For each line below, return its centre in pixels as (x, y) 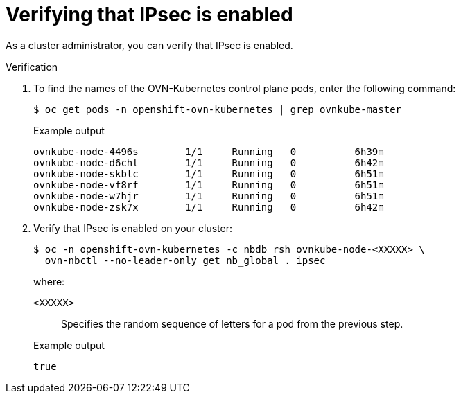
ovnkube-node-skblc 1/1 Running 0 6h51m (209, 174)
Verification (32, 66)
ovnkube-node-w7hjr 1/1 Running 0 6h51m (209, 196)
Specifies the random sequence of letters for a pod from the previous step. (232, 323)
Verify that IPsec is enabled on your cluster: (133, 228)
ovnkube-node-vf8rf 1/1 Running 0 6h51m (209, 185)
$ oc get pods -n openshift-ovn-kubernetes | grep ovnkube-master (218, 109)
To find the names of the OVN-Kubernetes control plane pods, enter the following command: (245, 88)
